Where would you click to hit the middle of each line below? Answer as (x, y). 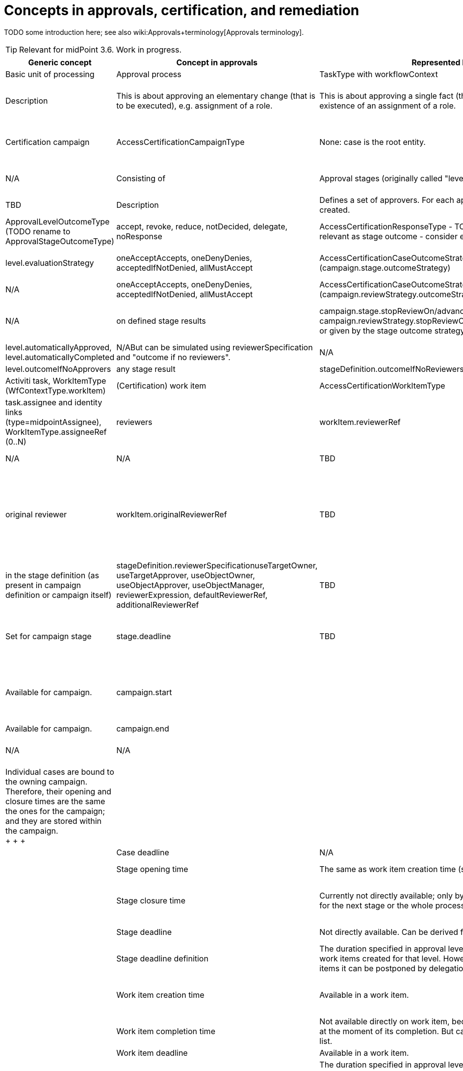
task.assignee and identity (54, 402)
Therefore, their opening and (58, 791)
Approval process (149, 74)
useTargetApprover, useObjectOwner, (186, 575)
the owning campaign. (46, 781)
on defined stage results (161, 321)
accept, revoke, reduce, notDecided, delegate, (202, 226)
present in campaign (43, 585)
